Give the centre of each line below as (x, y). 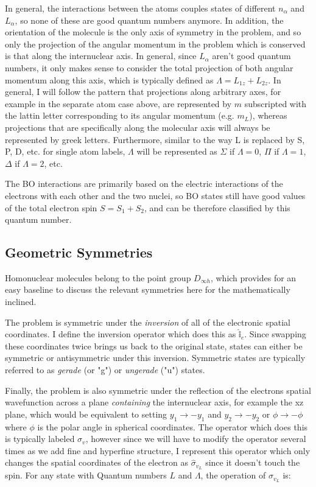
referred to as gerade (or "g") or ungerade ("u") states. (105, 370)
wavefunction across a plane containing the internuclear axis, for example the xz (154, 402)
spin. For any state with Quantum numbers (86, 475)
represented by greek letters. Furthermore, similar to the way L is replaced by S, (155, 139)
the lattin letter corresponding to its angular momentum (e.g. (120, 115)
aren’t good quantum (251, 56)
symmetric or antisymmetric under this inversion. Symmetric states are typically (155, 358)
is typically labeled (40, 439)
